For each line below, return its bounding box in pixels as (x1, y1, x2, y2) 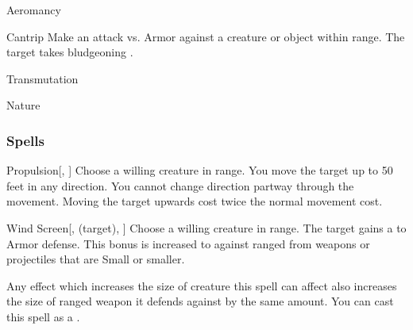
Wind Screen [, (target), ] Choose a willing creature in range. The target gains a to (6, 219, 407, 236)
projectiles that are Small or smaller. (6, 251, 185, 267)
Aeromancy (6, 2, 61, 17)
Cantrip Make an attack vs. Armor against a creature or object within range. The (6, 28, 405, 44)
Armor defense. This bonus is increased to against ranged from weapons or (6, 235, 370, 251)
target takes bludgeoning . (6, 44, 133, 60)
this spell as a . (6, 308, 80, 324)
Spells (6, 130, 44, 150)
